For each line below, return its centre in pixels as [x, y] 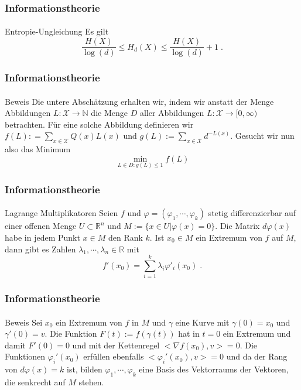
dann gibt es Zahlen [40, 249]
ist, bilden [84, 369]
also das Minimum [38, 149]
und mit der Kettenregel [116, 345]
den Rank [125, 237]
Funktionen [25, 356]
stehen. [91, 382]
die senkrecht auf [35, 382]
